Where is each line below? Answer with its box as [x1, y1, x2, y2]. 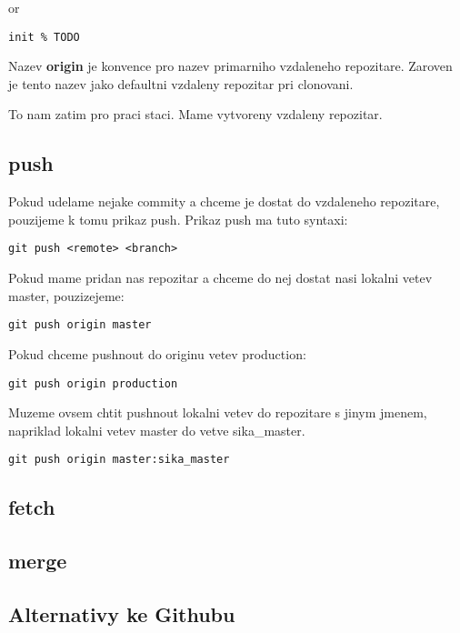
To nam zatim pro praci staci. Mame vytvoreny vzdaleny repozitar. [8, 105, 383, 124]
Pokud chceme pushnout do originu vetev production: [8, 344, 306, 363]
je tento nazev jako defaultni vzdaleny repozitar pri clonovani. [8, 74, 354, 93]
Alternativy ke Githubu [8, 599, 235, 628]
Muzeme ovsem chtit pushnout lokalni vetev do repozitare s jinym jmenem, [8, 403, 427, 422]
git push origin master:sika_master [8, 453, 230, 467]
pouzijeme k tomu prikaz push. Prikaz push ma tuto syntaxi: [8, 209, 348, 228]
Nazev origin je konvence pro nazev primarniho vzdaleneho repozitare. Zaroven [8, 56, 453, 75]
